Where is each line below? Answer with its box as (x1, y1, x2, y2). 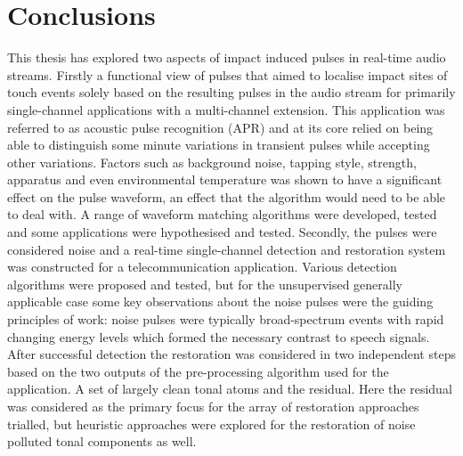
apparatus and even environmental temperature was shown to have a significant (7, 170, 443, 189)
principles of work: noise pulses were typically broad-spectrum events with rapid (7, 310, 444, 329)
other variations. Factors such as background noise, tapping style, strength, (7, 152, 417, 171)
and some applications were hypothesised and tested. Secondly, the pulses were (7, 223, 437, 241)
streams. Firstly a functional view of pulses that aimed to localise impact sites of (7, 65, 448, 84)
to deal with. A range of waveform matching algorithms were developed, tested (7, 205, 437, 224)
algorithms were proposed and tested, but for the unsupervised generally (7, 274, 402, 293)
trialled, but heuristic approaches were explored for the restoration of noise (7, 414, 416, 433)
